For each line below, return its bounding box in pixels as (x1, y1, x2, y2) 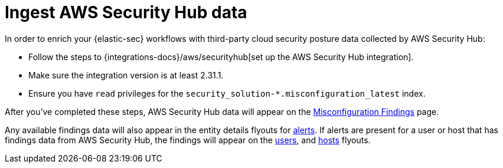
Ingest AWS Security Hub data (5, 2, 247, 22)
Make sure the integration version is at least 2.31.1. (28, 70, 224, 80)
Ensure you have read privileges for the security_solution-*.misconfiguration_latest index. (28, 88, 426, 98)
